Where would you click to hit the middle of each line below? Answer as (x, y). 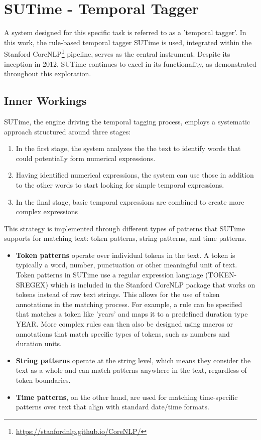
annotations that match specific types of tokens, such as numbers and (123, 333)
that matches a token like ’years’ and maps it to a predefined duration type (132, 314)
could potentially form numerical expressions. (86, 158)
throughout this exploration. (48, 74)
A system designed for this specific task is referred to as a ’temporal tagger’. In (125, 32)
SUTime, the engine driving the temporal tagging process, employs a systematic (127, 121)
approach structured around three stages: (68, 131)
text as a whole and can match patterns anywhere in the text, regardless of (131, 370)
